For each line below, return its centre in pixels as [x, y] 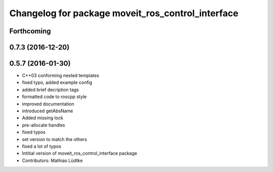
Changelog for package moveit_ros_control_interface [124, 13]
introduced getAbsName [48, 111]
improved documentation [48, 104]
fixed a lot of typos [42, 146]
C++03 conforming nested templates [61, 75]
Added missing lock [42, 118]
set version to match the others [55, 139]
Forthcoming [30, 31]
